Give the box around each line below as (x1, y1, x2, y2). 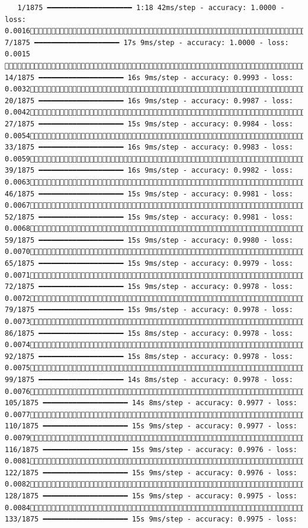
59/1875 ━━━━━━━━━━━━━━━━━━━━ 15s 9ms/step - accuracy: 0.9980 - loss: (5, 236, 293, 244)
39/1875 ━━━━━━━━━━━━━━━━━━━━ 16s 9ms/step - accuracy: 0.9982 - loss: (5, 166, 293, 175)
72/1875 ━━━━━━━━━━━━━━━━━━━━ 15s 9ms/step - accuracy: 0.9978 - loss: (5, 282, 293, 291)
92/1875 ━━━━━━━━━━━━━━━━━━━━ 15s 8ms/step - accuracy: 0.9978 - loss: (5, 352, 293, 361)
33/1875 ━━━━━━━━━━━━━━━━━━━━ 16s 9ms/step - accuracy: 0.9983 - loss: (5, 143, 293, 152)
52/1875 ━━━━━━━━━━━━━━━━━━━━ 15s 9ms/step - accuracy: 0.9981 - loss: (5, 212, 293, 221)
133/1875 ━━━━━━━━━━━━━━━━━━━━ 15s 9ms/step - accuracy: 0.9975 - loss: (5, 515, 297, 524)
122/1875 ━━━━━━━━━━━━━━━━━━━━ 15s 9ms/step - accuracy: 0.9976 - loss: (5, 468, 297, 477)
